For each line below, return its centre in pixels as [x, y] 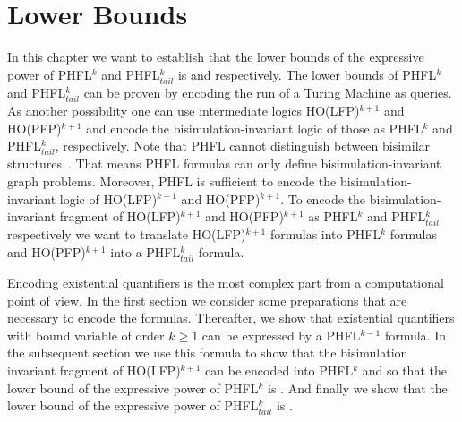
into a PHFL [145, 251]
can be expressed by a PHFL [281, 335]
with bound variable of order [86, 335]
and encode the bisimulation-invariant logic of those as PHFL [255, 128]
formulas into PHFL [325, 234]
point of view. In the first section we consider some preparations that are [207, 300]
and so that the [404, 370]
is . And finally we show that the [358, 388]
